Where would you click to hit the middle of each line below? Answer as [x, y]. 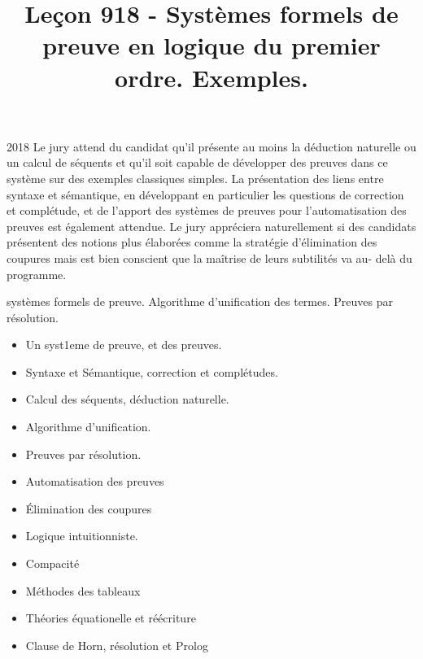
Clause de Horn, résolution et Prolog [117, 645]
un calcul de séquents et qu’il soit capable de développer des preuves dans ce [197, 162]
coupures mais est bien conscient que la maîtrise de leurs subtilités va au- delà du [209, 257]
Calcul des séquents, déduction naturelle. [127, 399]
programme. [37, 274]
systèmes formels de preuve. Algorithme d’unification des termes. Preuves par [200, 301]
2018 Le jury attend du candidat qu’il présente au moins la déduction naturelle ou [211, 146]
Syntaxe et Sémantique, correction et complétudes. [152, 371]
